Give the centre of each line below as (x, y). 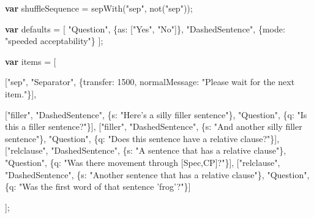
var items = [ (31, 61)
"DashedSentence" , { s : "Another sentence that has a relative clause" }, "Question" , (157, 174)
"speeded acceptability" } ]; (54, 41)
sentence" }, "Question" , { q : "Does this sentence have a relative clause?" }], (142, 138)
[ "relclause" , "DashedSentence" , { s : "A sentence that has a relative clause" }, (146, 150)
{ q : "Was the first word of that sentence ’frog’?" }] (98, 186)
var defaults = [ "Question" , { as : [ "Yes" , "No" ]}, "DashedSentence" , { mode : (145, 28)
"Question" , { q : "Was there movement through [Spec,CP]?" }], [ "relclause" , (143, 162)
